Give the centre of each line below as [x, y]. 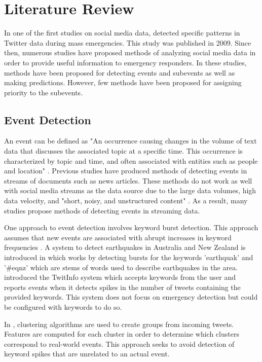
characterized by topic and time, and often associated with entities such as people [131, 160]
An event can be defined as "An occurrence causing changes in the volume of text [130, 141]
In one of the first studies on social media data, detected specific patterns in [122, 33]
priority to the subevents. [44, 92]
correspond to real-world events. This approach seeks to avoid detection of [119, 343]
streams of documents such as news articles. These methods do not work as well [128, 180]
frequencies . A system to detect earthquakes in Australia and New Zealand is [125, 247]
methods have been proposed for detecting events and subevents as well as [120, 72]
